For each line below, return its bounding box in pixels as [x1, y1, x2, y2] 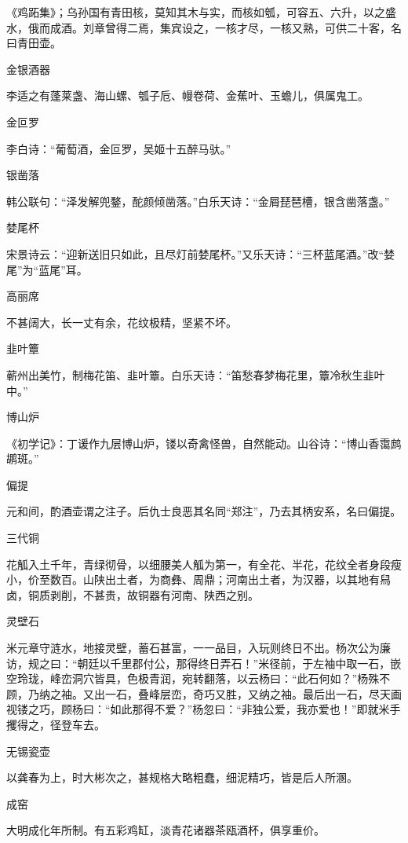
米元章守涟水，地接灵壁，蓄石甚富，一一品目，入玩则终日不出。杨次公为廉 [6, 640, 391, 656]
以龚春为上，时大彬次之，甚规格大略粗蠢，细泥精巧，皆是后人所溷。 [6, 769, 358, 786]
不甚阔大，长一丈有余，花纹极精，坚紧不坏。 [6, 313, 237, 330]
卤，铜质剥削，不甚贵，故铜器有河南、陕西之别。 [6, 586, 259, 603]
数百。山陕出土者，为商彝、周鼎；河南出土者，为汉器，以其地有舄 [49, 571, 391, 588]
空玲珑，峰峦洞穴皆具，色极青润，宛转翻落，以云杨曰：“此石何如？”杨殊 [6, 670, 380, 687]
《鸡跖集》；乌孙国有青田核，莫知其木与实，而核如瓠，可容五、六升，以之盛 [6, 4, 396, 20]
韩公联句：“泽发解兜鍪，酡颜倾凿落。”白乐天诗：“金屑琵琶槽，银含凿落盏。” [6, 192, 390, 209]
